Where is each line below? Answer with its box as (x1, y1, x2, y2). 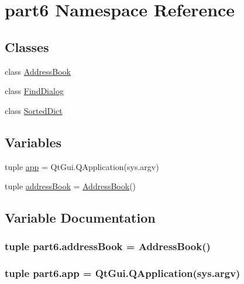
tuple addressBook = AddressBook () (5, 180, 136, 192)
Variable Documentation (5, 209, 156, 227)
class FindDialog (5, 85, 64, 97)
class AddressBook (5, 65, 71, 77)
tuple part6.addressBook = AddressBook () (5, 239, 211, 254)
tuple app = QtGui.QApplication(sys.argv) (5, 160, 159, 172)
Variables (5, 133, 62, 151)
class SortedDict (5, 104, 63, 116)
